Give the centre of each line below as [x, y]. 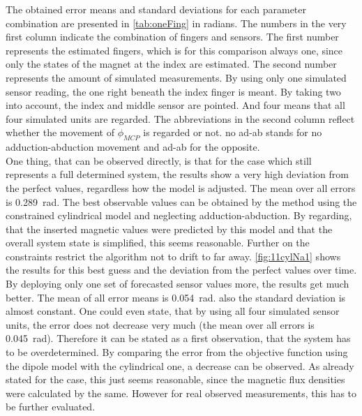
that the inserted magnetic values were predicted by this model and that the [169, 229]
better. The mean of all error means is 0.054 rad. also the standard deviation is [176, 297]
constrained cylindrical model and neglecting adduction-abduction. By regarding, [179, 215]
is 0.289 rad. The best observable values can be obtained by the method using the [181, 201]
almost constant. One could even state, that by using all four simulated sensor [173, 311]
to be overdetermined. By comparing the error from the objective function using [177, 352]
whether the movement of [60, 132]
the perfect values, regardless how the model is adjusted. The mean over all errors [181, 187]
